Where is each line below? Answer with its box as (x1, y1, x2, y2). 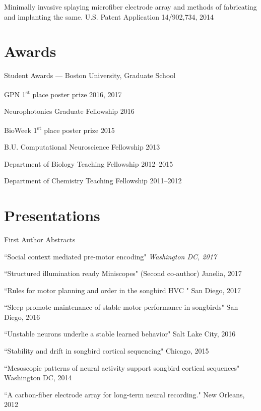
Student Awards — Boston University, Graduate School (4, 70, 176, 81)
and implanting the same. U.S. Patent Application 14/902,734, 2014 (4, 11, 214, 22)
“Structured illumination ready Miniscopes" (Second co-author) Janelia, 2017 (4, 268, 242, 279)
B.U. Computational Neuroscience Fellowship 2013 (4, 142, 160, 152)
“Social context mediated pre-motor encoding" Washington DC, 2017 (4, 251, 217, 261)
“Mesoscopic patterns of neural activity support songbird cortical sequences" (4, 362, 240, 373)
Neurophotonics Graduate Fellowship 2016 (4, 106, 135, 116)
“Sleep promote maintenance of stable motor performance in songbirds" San (4, 302, 238, 312)
